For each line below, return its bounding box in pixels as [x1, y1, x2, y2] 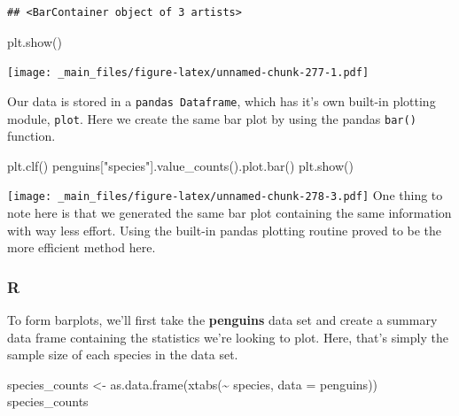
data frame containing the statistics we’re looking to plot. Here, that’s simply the [7, 327, 448, 346]
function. [7, 127, 56, 145]
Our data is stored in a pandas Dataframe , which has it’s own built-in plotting [7, 91, 436, 110]
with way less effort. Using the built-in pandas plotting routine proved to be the [7, 220, 442, 239]
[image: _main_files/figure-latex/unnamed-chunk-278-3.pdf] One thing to [7, 186, 443, 204]
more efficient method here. [7, 238, 156, 257]
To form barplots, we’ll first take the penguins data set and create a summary [7, 311, 438, 328]
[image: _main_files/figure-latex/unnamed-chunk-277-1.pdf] [7, 66, 370, 80]
